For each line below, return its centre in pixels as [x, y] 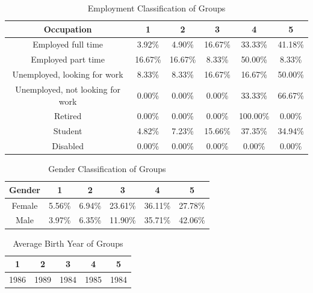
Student [68, 131]
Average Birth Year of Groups [68, 243]
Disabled [68, 146]
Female [25, 205]
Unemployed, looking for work [68, 74]
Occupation [68, 29]
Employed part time [68, 59]
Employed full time [68, 44]
